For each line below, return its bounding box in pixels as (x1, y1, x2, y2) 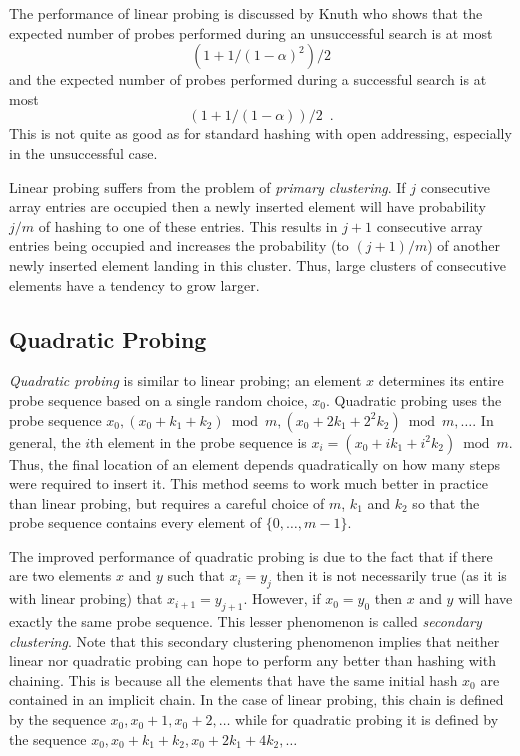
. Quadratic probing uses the (325, 389, 502, 410)
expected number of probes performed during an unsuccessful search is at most (9, 22, 493, 43)
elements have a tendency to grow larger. (9, 274, 260, 295)
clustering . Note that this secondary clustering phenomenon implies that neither (9, 630, 500, 651)
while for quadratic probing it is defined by (235, 709, 499, 730)
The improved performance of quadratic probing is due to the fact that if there (9, 545, 493, 566)
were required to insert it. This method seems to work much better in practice (9, 473, 488, 494)
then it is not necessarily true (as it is (276, 565, 507, 586)
